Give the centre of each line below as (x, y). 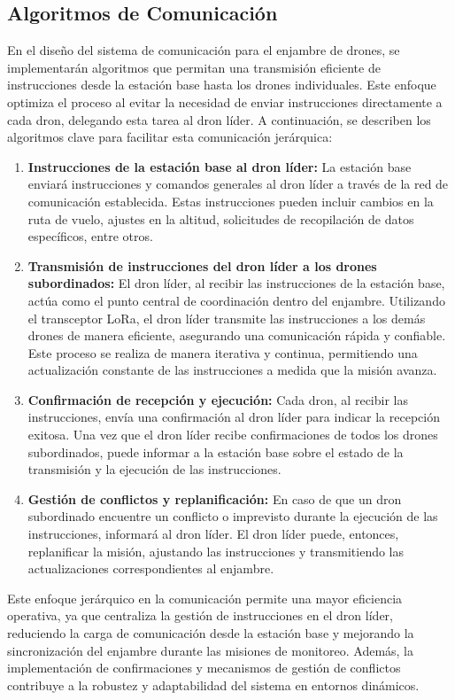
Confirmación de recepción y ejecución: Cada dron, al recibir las (218, 399)
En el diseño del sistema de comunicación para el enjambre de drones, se (204, 50)
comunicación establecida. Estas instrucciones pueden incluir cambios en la (231, 201)
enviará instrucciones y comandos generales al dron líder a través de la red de (238, 184)
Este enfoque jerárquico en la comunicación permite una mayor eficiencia (205, 598)
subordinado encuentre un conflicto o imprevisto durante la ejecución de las (233, 516)
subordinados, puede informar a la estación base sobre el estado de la (216, 451)
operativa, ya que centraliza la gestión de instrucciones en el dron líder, (200, 615)
